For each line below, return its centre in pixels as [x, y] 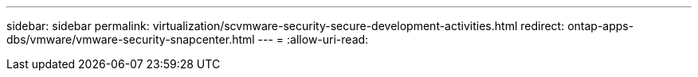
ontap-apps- [601, 26]
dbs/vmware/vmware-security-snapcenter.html [131, 39]
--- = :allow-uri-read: [313, 39]
